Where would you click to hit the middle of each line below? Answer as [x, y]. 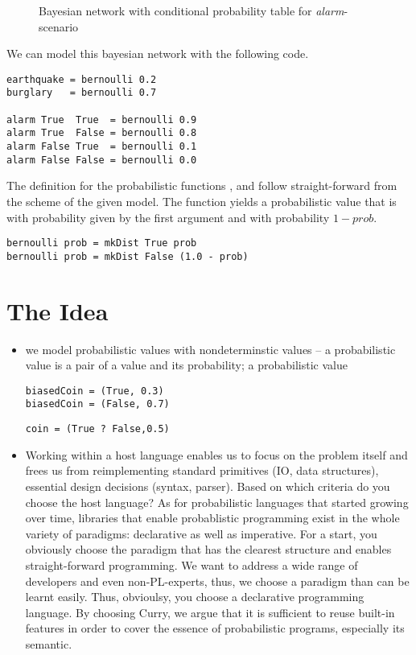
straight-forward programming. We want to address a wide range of [192, 564]
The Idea [58, 310]
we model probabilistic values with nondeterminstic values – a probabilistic [210, 349]
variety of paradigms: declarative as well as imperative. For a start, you [201, 533]
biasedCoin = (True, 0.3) [95, 391]
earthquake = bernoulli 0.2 [82, 79]
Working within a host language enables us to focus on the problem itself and [216, 454]
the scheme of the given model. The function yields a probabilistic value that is [202, 201]
